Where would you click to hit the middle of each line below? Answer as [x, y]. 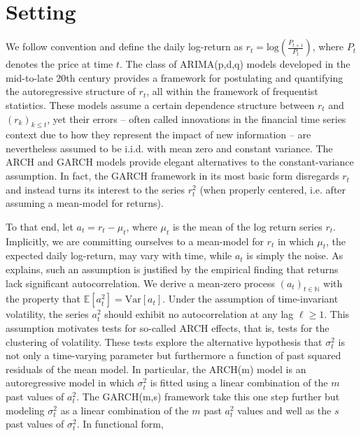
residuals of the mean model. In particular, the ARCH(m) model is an [156, 369]
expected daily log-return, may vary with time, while [119, 255]
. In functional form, [120, 424]
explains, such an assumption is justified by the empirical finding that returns [172, 269]
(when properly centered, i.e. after [273, 189]
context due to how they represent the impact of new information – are [158, 135]
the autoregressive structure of [71, 91]
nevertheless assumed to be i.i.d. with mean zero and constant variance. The [169, 148]
